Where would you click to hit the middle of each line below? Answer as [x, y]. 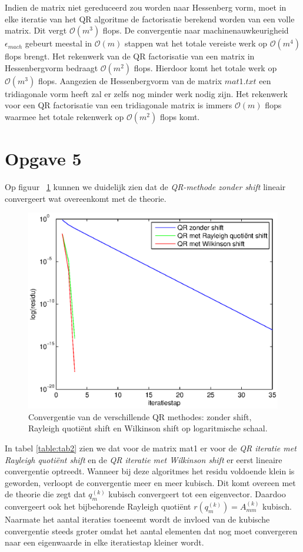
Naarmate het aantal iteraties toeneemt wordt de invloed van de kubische [137, 519]
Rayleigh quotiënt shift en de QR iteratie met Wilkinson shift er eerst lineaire [144, 459]
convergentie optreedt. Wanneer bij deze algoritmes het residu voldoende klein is [150, 471]
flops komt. [180, 116]
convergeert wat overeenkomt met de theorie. [86, 198]
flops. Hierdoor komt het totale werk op [205, 67]
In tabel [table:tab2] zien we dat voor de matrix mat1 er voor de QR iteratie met [151, 448]
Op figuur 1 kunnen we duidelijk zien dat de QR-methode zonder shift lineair [145, 187]
